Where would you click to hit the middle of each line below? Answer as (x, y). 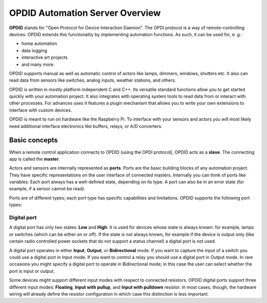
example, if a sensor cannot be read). (47, 189)
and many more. (38, 64)
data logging (34, 50)
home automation (39, 43)
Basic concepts (33, 140)
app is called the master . (35, 159)
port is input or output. (32, 271)
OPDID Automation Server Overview (85, 13)
